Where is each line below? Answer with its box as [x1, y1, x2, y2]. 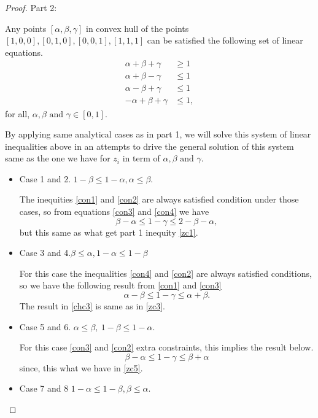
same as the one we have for [5, 152, 111, 164]
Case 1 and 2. [19, 172, 71, 185]
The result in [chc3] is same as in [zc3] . [19, 300, 165, 312]
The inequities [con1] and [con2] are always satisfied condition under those [19, 193, 299, 206]
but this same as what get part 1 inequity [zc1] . [19, 225, 198, 238]
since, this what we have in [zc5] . [19, 361, 143, 374]
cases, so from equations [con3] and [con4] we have [19, 205, 209, 218]
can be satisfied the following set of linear [147, 34, 303, 47]
